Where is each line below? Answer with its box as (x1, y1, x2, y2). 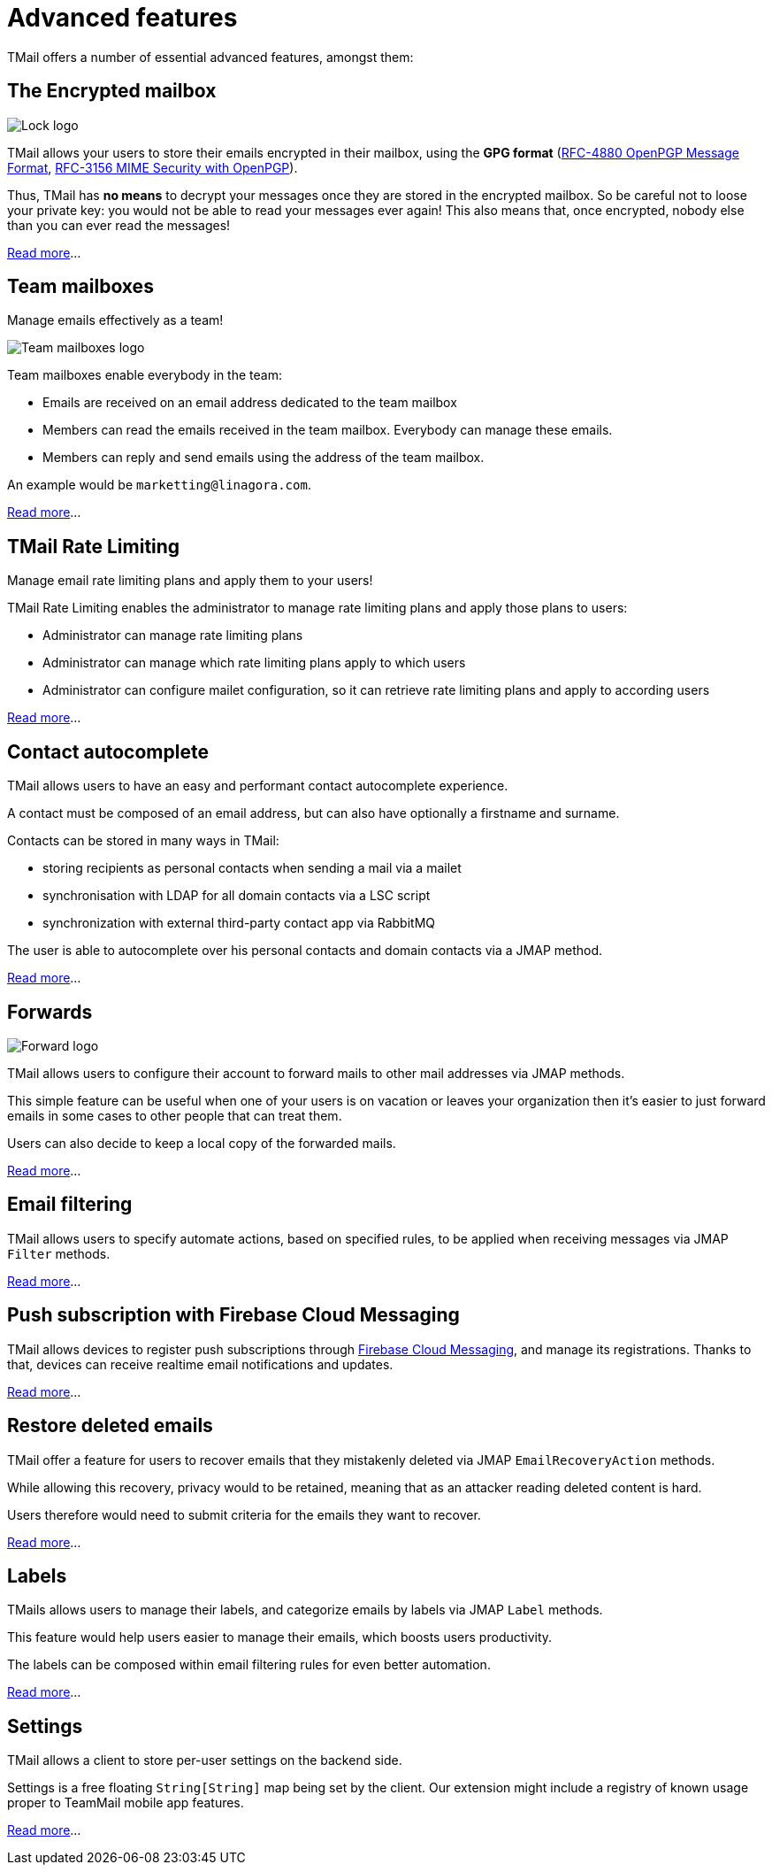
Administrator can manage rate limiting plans (42, 628, 303, 643)
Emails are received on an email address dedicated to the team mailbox (42, 395, 457, 411)
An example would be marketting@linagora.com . (7, 477, 311, 493)
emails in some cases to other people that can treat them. (7, 1107, 342, 1123)
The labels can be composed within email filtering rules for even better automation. (7, 1657, 491, 1673)
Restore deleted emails (7, 1414, 213, 1437)
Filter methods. (7, 1245, 111, 1261)
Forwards (7, 1000, 93, 1023)
